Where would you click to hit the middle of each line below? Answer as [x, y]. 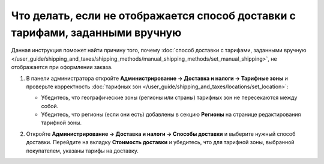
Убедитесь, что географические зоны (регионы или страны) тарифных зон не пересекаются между [169, 98]
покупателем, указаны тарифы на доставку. [82, 151]
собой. [50, 106]
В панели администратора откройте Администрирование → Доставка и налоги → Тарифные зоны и [157, 78]
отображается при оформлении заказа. [62, 67]
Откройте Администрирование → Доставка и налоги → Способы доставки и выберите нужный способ [161, 134]
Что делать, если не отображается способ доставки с [154, 16]
